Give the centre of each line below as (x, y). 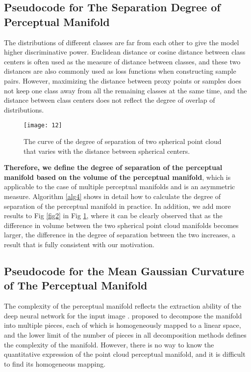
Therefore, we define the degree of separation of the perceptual (113, 167)
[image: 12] (43, 126)
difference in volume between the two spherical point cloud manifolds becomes (121, 225)
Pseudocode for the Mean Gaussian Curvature (124, 271)
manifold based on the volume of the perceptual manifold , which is (117, 177)
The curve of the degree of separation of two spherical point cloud (123, 141)
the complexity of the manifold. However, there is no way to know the (109, 344)
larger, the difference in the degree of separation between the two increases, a (120, 235)
